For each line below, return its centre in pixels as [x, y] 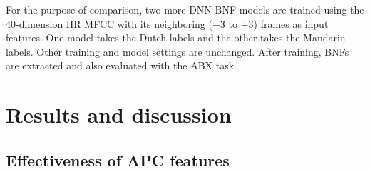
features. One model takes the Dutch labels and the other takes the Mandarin [176, 37]
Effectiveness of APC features [118, 160]
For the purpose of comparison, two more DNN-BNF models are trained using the [185, 9]
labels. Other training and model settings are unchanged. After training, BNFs [178, 51]
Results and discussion [119, 115]
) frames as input [291, 23]
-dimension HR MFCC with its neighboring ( [114, 23]
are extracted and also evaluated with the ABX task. [121, 65]
